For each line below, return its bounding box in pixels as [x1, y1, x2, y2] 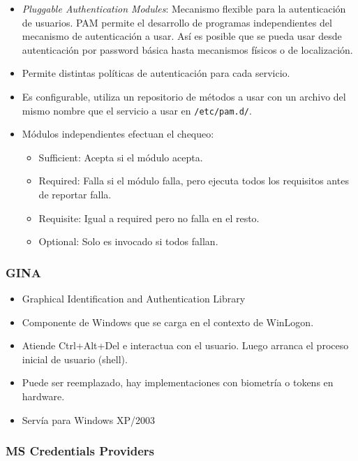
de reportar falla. [38, 187, 112, 201]
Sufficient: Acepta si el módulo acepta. [38, 149, 203, 164]
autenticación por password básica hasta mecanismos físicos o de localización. [22, 42, 353, 57]
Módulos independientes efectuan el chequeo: [22, 126, 214, 141]
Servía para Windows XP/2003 [22, 412, 155, 427]
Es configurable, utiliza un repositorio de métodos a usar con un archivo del [22, 89, 346, 103]
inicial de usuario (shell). [22, 351, 128, 366]
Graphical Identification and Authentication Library [22, 291, 246, 305]
